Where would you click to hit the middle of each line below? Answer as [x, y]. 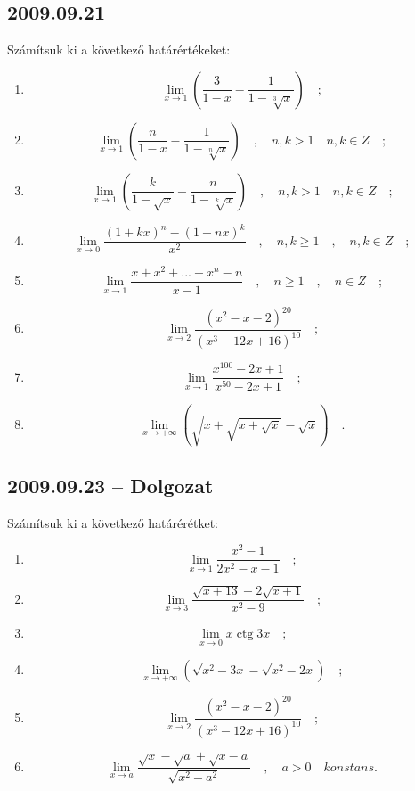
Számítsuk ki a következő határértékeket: [119, 49]
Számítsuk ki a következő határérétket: [113, 522]
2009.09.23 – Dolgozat [110, 485]
